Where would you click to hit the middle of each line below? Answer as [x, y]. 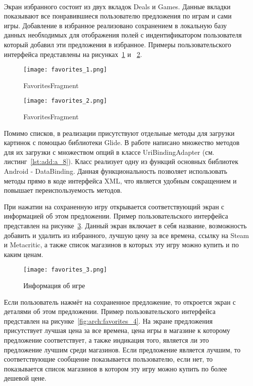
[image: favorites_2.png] [65, 101]
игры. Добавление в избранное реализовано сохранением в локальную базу [115, 25]
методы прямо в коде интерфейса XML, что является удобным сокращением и [120, 180]
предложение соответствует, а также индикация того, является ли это [107, 340]
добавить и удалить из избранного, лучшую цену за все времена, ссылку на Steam [126, 235]
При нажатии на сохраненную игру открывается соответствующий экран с [114, 206]
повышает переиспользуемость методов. [63, 190]
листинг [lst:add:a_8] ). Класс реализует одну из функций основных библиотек [121, 161]
